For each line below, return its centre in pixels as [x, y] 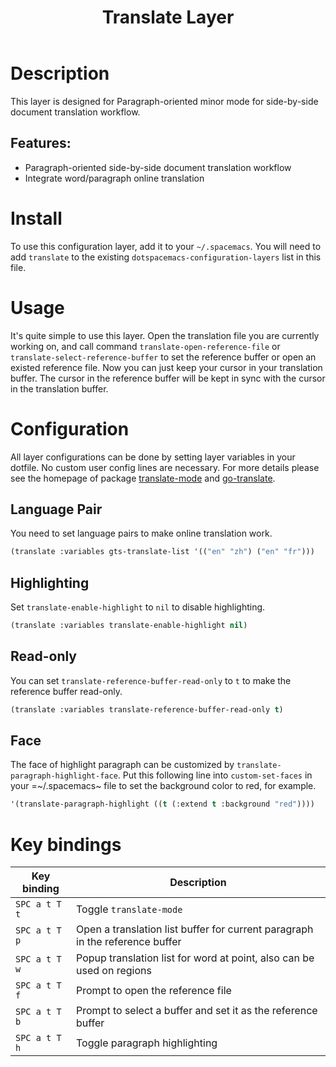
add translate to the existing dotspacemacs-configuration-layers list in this [166, 257]
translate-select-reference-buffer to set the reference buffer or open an [163, 357]
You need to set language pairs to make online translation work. [141, 533]
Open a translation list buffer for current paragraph [195, 929]
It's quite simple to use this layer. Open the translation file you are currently [165, 335]
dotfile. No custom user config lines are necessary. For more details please [165, 467]
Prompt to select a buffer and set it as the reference [197, 1011]
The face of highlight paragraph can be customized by [122, 765]
